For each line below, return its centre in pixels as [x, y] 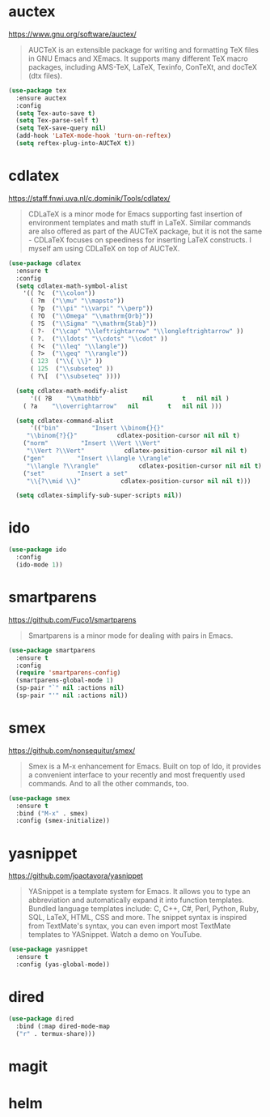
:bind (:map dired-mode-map [63, 1026]
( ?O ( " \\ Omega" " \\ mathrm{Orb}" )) [91, 316]
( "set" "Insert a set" [76, 473]
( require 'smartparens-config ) [68, 673]
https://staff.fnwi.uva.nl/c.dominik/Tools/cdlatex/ [89, 198]
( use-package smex [39, 798]
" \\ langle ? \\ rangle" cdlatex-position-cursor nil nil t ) [144, 466]
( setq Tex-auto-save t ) [55, 113]
